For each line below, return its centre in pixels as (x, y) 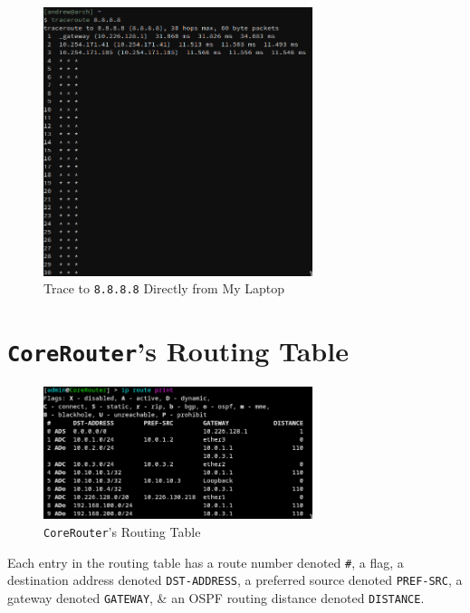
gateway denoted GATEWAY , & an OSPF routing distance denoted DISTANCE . (216, 597)
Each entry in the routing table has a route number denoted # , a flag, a (206, 562)
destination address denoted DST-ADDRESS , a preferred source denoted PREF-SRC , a (235, 580)
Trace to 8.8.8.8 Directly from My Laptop (164, 288)
